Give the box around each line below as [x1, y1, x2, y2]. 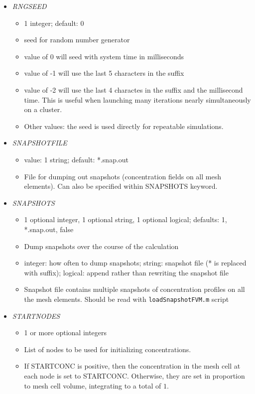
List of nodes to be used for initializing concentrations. [24, 344, 191, 354]
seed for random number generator [24, 34, 130, 45]
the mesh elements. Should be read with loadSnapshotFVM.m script [24, 293, 229, 304]
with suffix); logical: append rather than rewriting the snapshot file [24, 267, 229, 277]
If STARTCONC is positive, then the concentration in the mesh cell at [24, 361, 241, 371]
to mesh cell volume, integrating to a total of [24, 380, 161, 391]
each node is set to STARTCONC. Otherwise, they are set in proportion [24, 370, 245, 381]
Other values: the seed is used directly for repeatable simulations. [24, 121, 224, 131]
